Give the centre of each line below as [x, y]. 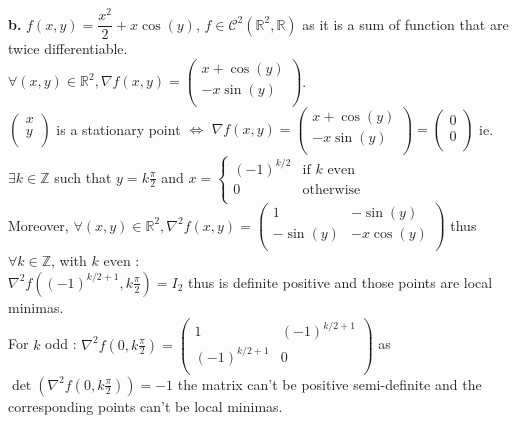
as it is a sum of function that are [405, 23]
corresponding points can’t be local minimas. [145, 405]
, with [69, 260]
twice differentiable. [68, 48]
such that [83, 176]
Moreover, [38, 224]
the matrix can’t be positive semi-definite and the [329, 383]
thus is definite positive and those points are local [340, 281]
